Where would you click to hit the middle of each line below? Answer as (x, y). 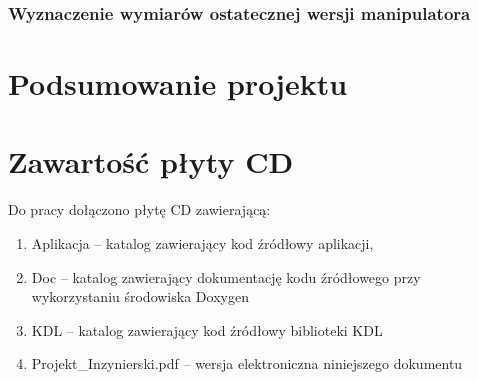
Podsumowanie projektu (178, 83)
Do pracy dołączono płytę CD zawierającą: (139, 209)
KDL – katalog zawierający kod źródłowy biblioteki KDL (207, 329)
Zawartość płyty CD (151, 161)
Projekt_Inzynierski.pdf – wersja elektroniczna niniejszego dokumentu (247, 363)
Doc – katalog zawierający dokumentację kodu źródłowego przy (226, 276)
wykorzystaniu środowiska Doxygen (140, 296)
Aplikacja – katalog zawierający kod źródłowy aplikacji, (202, 242)
